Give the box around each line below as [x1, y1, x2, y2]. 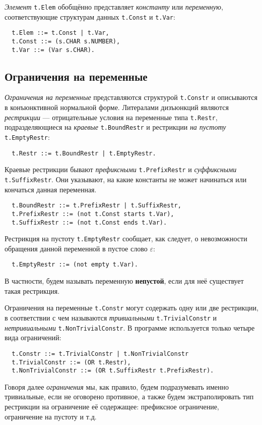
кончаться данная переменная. [5, 184, 97, 194]
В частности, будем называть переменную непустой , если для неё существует [5, 276, 244, 286]
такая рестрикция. [5, 285, 60, 296]
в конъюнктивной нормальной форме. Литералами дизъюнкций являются [5, 102, 229, 113]
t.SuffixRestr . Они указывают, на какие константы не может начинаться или [5, 174, 247, 185]
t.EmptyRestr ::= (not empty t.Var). [12, 261, 138, 269]
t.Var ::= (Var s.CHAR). [12, 46, 95, 54]
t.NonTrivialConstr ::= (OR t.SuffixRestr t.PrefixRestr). [12, 367, 214, 375]
